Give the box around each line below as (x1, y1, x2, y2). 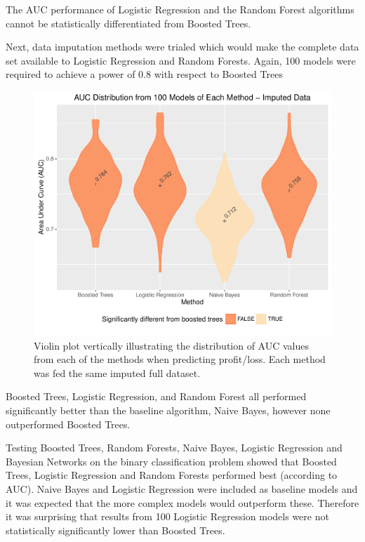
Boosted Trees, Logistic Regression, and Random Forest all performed (6, 389, 307, 404)
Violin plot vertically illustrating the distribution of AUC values (34, 338, 310, 352)
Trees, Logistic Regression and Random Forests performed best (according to (6, 468, 338, 482)
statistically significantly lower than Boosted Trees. (6, 522, 225, 537)
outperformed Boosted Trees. (6, 416, 131, 431)
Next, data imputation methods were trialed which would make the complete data (6, 39, 359, 54)
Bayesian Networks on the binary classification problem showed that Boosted (6, 454, 337, 468)
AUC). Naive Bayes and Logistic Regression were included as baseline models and (6, 481, 358, 496)
